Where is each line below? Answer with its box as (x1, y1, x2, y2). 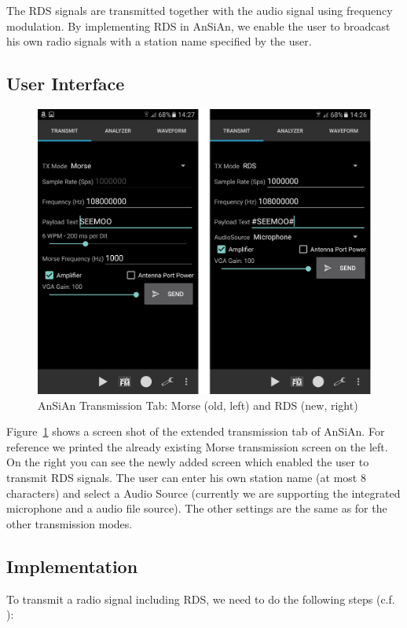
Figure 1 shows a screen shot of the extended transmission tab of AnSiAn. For (6, 423, 385, 440)
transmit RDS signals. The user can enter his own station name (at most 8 (6, 469, 366, 486)
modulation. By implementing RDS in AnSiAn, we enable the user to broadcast (6, 17, 390, 34)
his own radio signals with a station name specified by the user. (6, 33, 312, 49)
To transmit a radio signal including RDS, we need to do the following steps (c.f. (6, 590, 395, 607)
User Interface (6, 71, 125, 96)
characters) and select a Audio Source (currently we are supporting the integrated (6, 484, 401, 501)
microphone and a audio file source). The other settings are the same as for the (6, 500, 387, 517)
